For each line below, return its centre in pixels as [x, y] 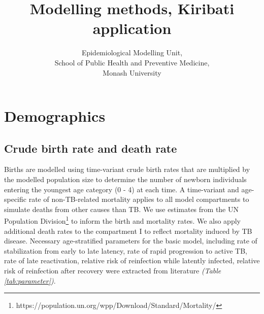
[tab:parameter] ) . [30, 280]
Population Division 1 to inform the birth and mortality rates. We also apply [122, 220]
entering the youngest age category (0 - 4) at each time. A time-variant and [122, 189]
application [132, 28]
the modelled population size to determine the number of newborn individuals [125, 179]
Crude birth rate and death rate [91, 148]
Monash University [132, 72]
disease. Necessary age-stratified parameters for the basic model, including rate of [131, 241]
